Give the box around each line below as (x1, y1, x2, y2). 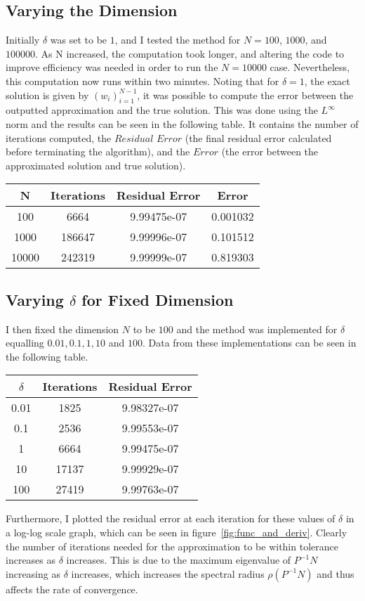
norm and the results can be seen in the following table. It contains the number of (6, 116, 359, 131)
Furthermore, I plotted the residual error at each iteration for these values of (6, 511, 336, 526)
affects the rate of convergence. (6, 581, 138, 596)
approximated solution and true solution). (6, 157, 186, 172)
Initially (6, 32, 40, 47)
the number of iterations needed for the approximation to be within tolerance (6, 538, 338, 553)
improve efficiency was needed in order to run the (6, 60, 218, 75)
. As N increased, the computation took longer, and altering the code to (35, 46, 345, 60)
